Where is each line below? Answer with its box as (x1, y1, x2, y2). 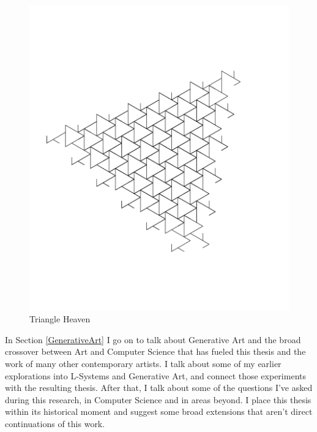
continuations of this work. (5, 417, 105, 430)
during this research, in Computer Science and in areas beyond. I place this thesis (5, 393, 311, 406)
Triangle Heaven (29, 313, 91, 325)
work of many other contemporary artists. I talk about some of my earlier (5, 357, 282, 369)
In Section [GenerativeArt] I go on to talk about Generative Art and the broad (5, 333, 301, 346)
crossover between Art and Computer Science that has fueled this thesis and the (5, 345, 306, 358)
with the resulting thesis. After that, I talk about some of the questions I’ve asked (5, 381, 313, 394)
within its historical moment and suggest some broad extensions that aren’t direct (5, 405, 313, 418)
